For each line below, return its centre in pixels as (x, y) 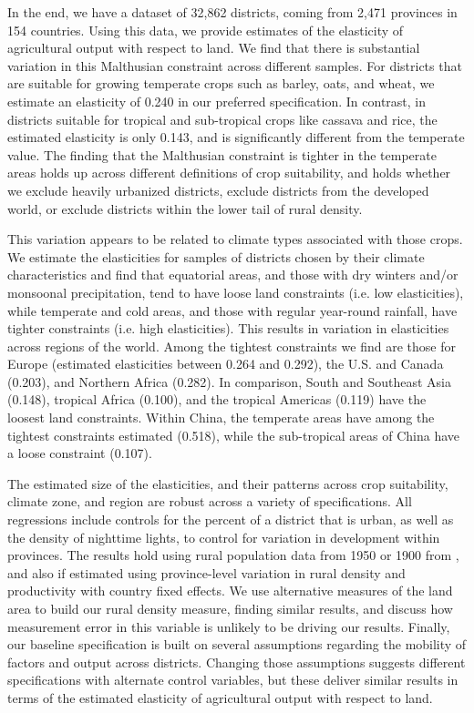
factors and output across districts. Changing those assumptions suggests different (237, 662)
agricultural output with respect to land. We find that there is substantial (214, 48)
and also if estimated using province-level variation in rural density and (206, 572)
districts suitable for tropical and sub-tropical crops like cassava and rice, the (222, 119)
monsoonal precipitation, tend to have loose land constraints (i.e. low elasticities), (236, 292)
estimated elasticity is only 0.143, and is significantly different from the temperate (236, 137)
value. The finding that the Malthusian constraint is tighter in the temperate (222, 154)
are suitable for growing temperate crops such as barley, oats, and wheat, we (221, 83)
